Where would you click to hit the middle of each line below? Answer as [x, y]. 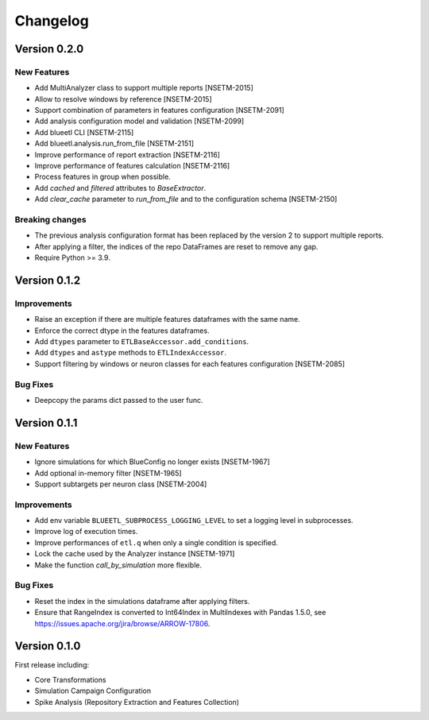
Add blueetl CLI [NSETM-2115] [84, 132]
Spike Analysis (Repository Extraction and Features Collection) [137, 702]
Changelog [52, 21]
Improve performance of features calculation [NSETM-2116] [132, 166]
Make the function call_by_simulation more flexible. [118, 565]
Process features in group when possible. [102, 177]
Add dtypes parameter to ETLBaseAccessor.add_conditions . [142, 342]
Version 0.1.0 [48, 646]
